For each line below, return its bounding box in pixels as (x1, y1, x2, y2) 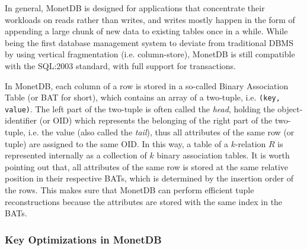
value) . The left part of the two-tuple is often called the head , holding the (5, 102, 275, 115)
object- (277, 102, 303, 115)
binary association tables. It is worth (156, 149, 290, 161)
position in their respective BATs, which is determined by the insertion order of (5, 172, 293, 184)
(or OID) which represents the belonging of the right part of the (39, 114, 273, 126)
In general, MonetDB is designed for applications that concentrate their (5, 2, 265, 14)
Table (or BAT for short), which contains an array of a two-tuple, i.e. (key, (5, 91, 280, 103)
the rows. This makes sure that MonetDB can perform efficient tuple (5, 184, 254, 196)
